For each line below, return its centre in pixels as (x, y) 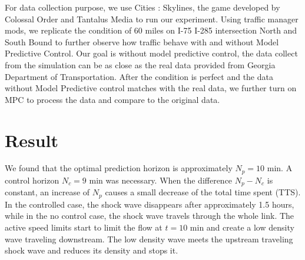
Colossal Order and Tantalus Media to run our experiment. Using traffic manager (152, 19)
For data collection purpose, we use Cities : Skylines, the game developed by (142, 7)
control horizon (32, 180)
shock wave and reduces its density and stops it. (92, 250)
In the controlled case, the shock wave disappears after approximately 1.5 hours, (150, 204)
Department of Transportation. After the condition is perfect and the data (139, 76)
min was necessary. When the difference (161, 180)
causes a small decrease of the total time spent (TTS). (203, 192)
